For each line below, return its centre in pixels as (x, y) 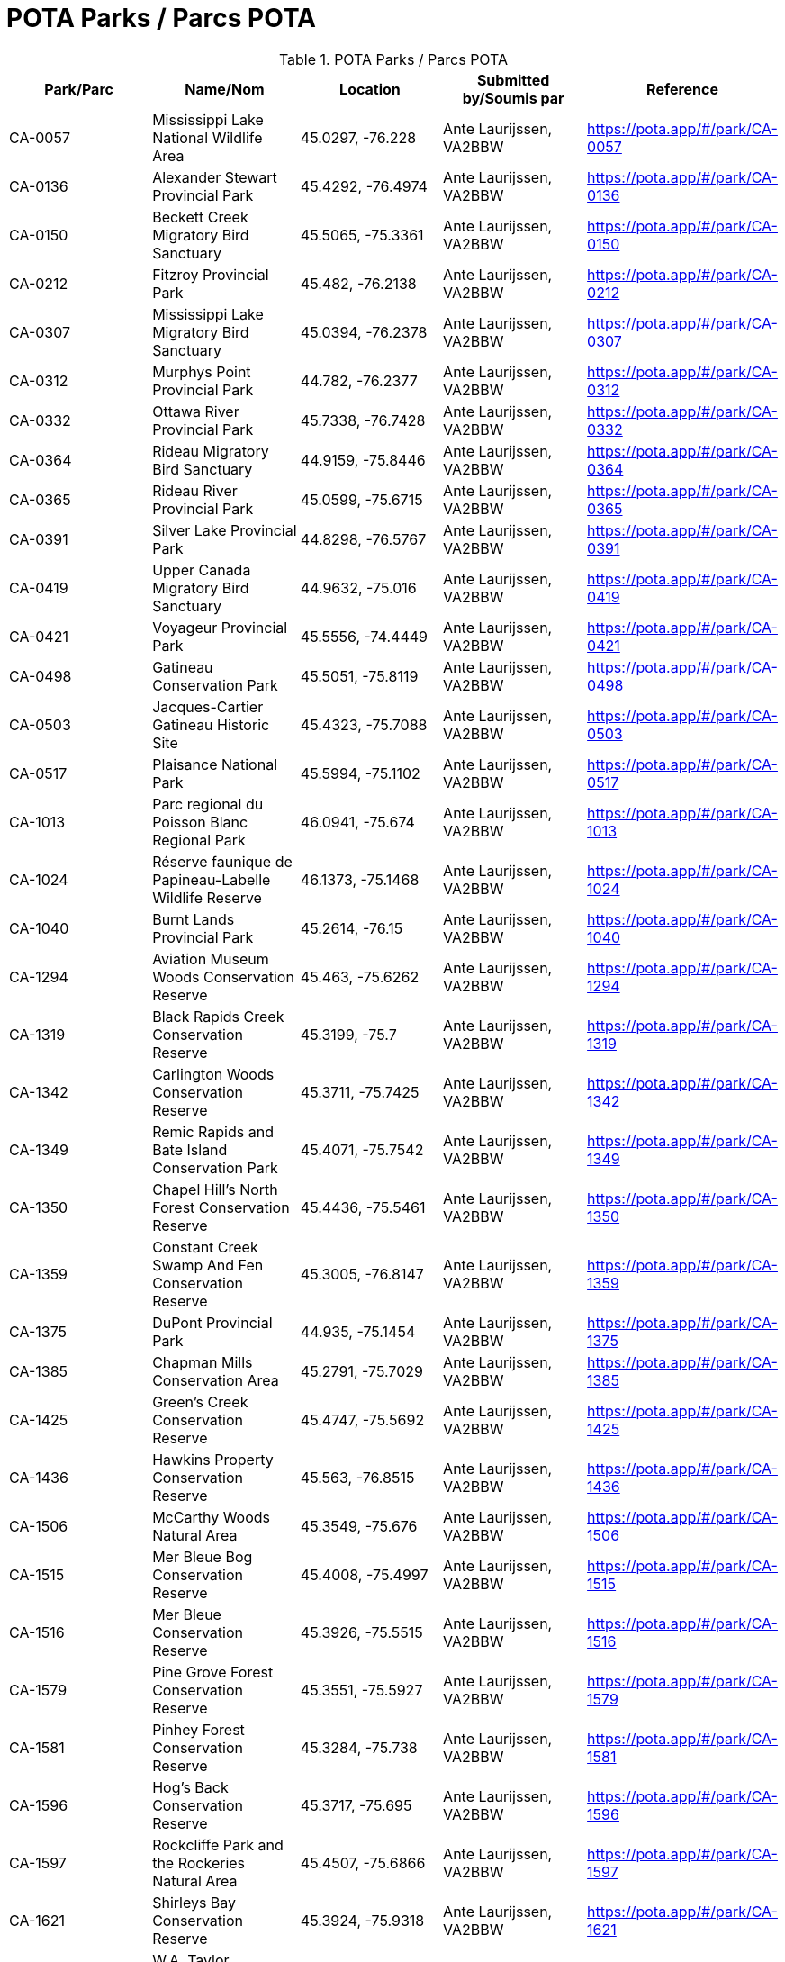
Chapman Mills (203, 1362)
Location (370, 89)
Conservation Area (216, 1380)
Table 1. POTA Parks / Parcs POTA (393, 59)
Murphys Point (202, 371)
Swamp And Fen (208, 1265)
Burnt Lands (194, 919)
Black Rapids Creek (218, 1016)
